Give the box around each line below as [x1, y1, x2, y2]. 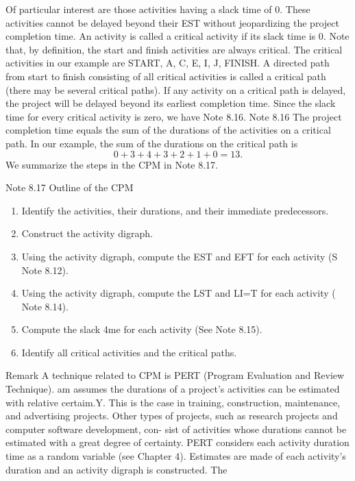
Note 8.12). [21, 262, 69, 277]
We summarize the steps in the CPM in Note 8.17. [5, 157, 218, 171]
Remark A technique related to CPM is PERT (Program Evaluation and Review [5, 368, 345, 382]
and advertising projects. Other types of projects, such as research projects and [5, 408, 338, 423]
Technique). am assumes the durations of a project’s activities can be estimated [5, 382, 340, 396]
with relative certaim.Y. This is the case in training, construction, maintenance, [5, 395, 341, 409]
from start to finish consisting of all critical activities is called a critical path [5, 69, 326, 83]
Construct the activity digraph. [21, 226, 153, 241]
